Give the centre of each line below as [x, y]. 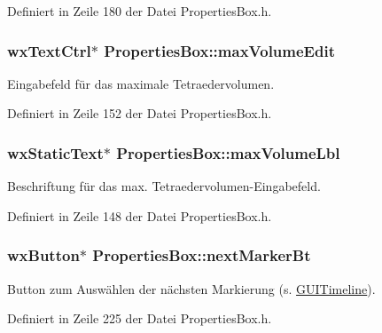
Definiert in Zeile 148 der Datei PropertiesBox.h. [140, 215]
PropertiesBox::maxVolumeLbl [228, 152]
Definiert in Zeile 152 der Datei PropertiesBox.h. [140, 113]
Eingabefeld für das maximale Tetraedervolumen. [141, 83]
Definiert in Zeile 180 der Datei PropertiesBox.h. [140, 11]
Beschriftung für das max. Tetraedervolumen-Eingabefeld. [164, 186]
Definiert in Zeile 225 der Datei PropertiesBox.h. [140, 318]
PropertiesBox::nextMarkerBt [202, 255]
